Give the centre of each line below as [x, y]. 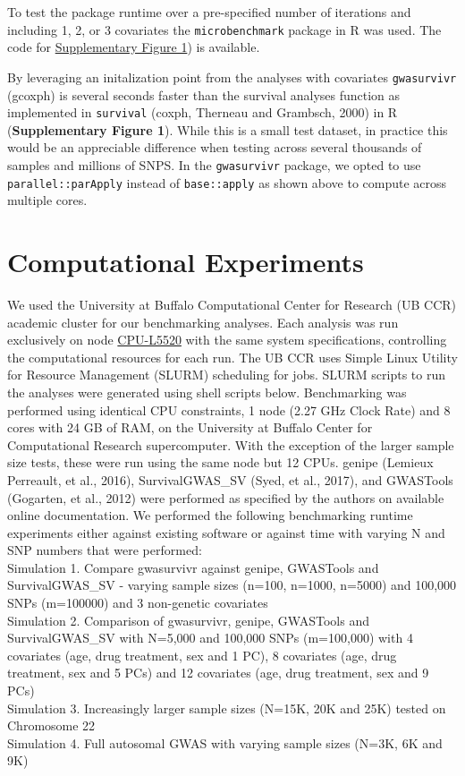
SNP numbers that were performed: [105, 550]
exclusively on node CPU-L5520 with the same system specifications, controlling [227, 340]
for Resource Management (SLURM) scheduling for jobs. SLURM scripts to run [227, 375]
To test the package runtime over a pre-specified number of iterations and [209, 12]
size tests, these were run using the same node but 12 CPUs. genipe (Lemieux [220, 462]
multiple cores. [47, 200]
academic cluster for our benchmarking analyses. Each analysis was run [203, 322]
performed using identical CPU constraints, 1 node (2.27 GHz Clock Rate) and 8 [229, 409]
